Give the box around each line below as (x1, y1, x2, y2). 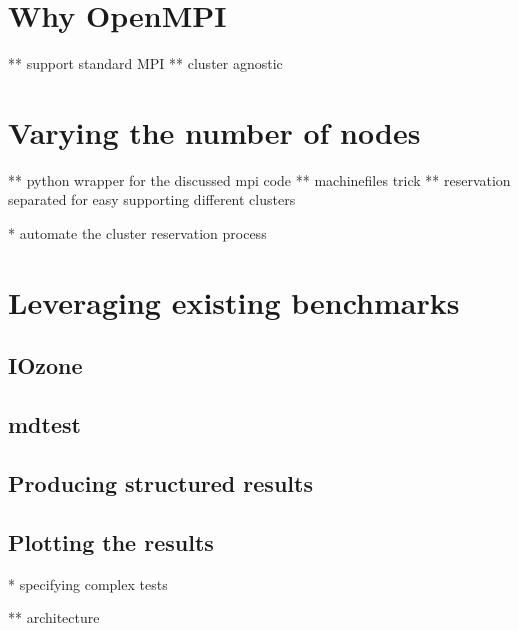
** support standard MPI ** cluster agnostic (8, 53, 283, 74)
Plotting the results (8, 526, 214, 557)
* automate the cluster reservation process (8, 223, 267, 244)
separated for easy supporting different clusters (8, 189, 296, 210)
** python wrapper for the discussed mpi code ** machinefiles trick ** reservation (8, 169, 511, 190)
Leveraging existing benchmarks (8, 281, 460, 322)
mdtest (8, 409, 81, 440)
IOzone (8, 350, 83, 381)
